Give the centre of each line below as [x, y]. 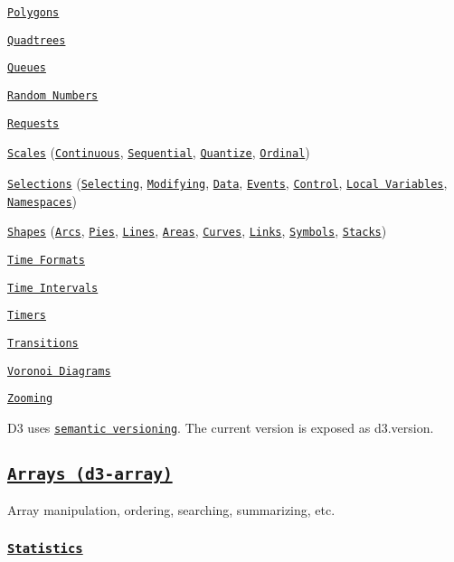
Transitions [43, 343]
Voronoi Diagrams [59, 371]
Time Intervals [53, 288]
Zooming [30, 399]
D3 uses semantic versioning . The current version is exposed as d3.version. [221, 427]
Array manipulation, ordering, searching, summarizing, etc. [171, 510]
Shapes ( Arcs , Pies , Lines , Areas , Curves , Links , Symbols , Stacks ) [197, 231]
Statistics [45, 548]
